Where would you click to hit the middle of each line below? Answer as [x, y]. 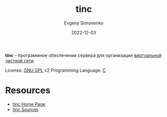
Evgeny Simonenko [84, 23]
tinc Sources [25, 109]
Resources [28, 90]
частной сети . [20, 60]
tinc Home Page [29, 104]
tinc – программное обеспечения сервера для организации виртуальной [83, 55]
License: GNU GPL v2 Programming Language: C [56, 70]
